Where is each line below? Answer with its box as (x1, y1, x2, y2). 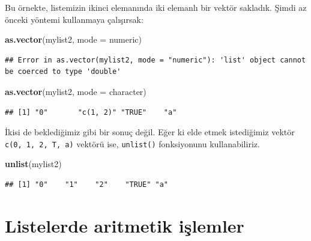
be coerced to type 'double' (5, 67, 121, 76)
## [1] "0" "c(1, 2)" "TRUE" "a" (5, 108, 177, 117)
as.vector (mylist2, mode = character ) (5, 85, 146, 97)
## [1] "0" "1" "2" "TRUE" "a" (5, 180, 169, 189)
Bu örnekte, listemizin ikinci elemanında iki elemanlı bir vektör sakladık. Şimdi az (5, 1, 307, 13)
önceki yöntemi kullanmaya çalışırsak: (5, 13, 143, 25)
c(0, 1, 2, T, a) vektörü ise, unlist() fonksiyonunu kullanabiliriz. (5, 137, 260, 150)
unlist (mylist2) (5, 157, 62, 170)
